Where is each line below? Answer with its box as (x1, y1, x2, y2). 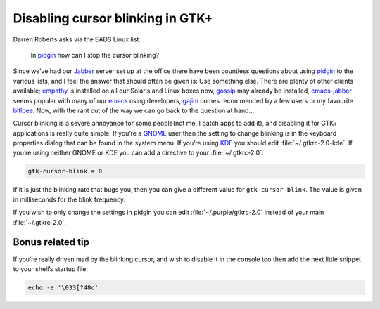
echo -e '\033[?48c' (27, 283, 99, 291)
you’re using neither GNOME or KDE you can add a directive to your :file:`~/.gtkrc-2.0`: (13, 148, 264, 157)
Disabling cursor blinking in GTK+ (13, 11, 213, 26)
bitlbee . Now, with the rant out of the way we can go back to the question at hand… (13, 106, 255, 114)
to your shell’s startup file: (13, 264, 88, 273)
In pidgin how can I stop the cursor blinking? (30, 51, 160, 59)
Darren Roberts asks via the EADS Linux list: (13, 35, 141, 44)
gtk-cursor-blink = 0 (27, 167, 103, 176)
